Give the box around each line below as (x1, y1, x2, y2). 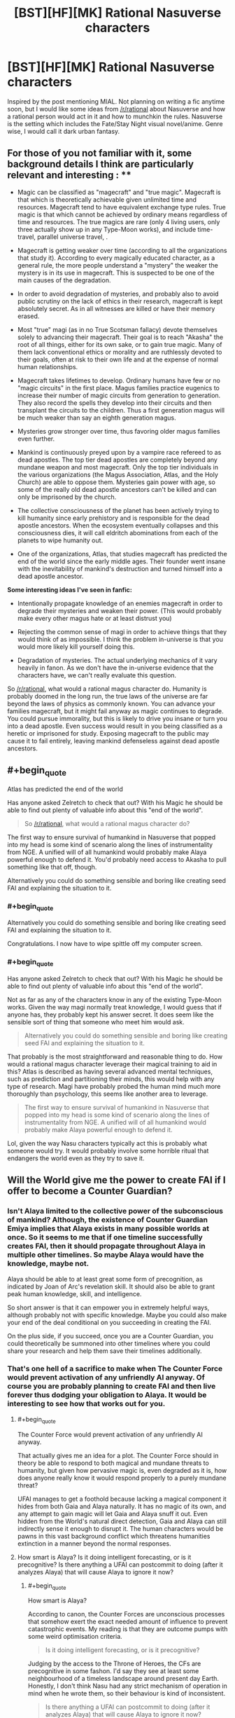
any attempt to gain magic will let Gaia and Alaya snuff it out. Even (17, 1509, 208, 1518)
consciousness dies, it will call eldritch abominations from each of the (17, 528, 219, 537)
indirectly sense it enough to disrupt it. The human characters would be (17, 1524, 224, 1532)
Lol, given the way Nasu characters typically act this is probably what (7, 1139, 208, 1147)
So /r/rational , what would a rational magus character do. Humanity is (7, 685, 208, 693)
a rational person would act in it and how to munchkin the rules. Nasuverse (7, 112, 223, 121)
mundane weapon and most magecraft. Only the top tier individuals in (17, 462, 219, 471)
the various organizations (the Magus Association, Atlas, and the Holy (17, 470, 219, 479)
